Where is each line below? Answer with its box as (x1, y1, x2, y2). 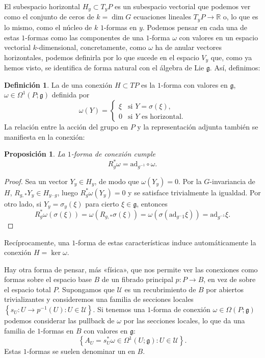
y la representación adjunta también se (137, 121, 258, 132)
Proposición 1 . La (4, 148, 65, 159)
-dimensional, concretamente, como (37, 42, 146, 53)
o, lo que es (223, 11, 258, 22)
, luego (57, 187, 78, 197)
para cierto (85, 198, 119, 209)
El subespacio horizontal (4, 1, 80, 11)
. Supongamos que (58, 284, 115, 294)
